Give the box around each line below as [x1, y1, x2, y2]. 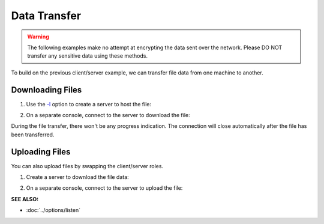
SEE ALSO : [11, 195, 39, 202]
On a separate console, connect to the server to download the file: [26, 112, 190, 119]
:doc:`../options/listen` [26, 207, 81, 214]
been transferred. [11, 131, 55, 138]
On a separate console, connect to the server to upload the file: [26, 184, 183, 192]
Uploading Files [11, 147, 71, 157]
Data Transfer [11, 9, 81, 22]
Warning [27, 33, 49, 40]
